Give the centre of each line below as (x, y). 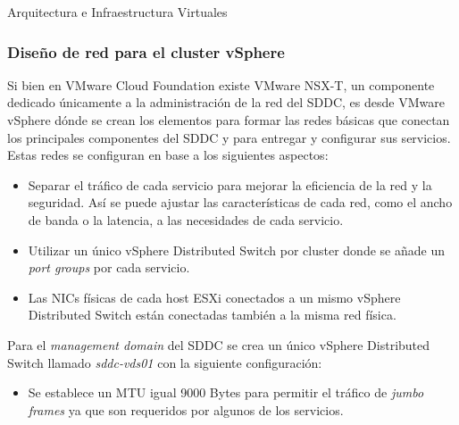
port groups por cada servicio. (109, 267)
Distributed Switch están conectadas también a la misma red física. (212, 315)
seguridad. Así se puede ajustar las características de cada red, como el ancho (240, 202)
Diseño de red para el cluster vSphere (146, 51)
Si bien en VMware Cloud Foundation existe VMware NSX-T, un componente (221, 84)
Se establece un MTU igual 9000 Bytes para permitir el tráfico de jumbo (226, 392)
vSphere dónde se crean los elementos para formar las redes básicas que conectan (229, 120)
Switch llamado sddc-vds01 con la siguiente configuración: (165, 362)
